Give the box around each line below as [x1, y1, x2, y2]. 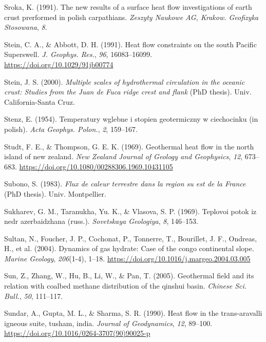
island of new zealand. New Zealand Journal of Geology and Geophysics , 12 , [4, 151, 243, 162]
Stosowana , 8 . [4, 22, 47, 32]
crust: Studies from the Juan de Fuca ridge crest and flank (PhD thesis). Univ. [4, 86, 252, 97]
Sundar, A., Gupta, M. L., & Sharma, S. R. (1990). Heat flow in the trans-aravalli [4, 308, 262, 318]
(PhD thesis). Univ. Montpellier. [4, 188, 106, 199]
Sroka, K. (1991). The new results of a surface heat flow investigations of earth [4, 2, 252, 12]
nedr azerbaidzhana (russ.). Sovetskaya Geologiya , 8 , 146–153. [4, 216, 198, 226]
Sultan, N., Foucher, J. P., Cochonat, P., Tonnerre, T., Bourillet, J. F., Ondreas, [4, 233, 257, 243]
